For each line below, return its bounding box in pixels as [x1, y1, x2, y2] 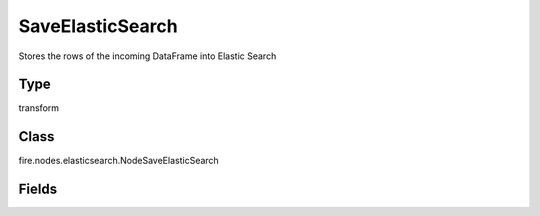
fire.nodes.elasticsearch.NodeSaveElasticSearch [18, 155, 219, 167]
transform [18, 102, 60, 114]
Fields [18, 181, 58, 198]
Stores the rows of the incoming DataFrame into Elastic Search [18, 50, 277, 62]
